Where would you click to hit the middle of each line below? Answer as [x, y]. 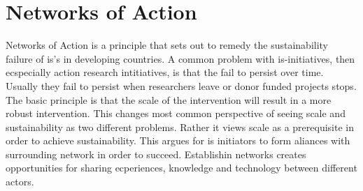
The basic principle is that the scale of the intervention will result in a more [169, 99]
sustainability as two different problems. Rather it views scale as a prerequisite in [180, 127]
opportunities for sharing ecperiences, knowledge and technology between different [181, 168]
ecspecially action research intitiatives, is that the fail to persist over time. [165, 72]
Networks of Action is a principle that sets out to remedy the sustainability [167, 45]
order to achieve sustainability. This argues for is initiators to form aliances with [178, 140]
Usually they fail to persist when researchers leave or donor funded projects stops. [181, 85]
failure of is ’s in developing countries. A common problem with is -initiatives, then [180, 58]
